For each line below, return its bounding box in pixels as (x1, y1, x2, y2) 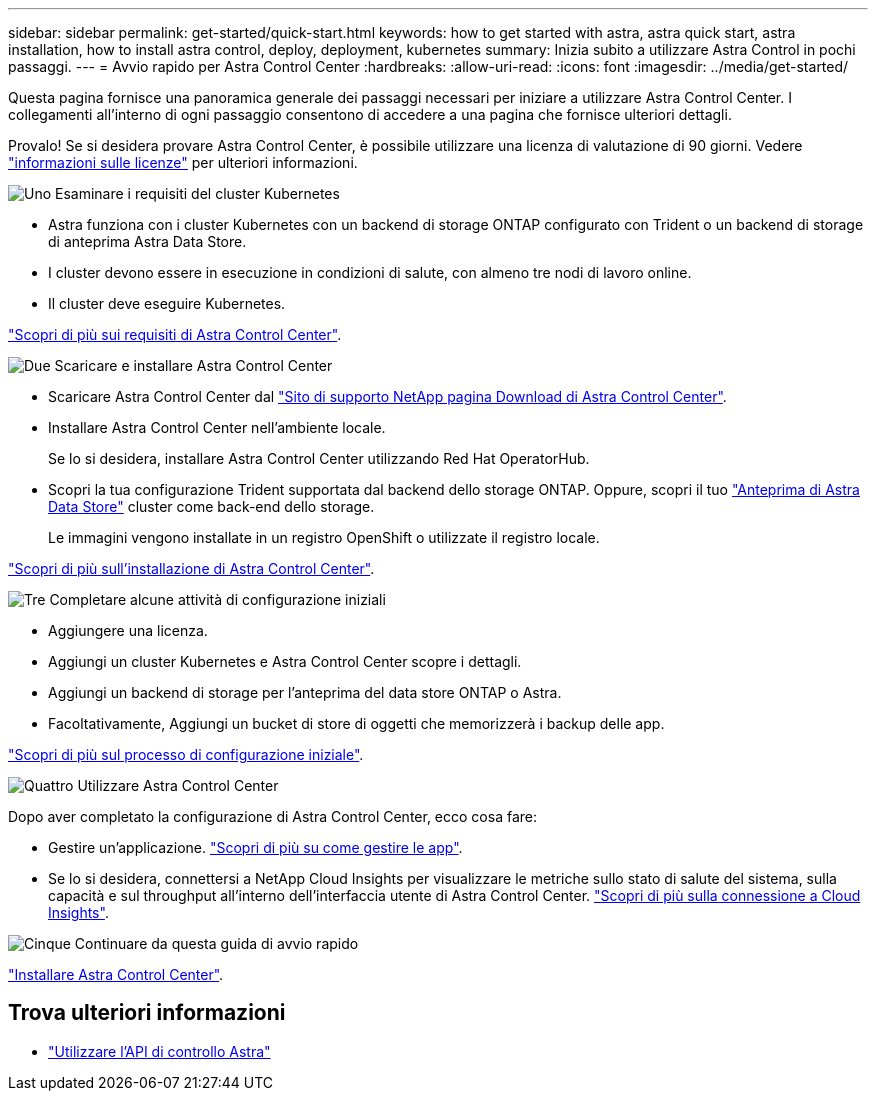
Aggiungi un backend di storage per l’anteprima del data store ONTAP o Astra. (48, 684, 562, 701)
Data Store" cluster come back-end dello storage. (48, 498, 375, 515)
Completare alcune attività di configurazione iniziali (49, 591, 386, 608)
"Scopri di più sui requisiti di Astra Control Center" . (8, 326, 342, 343)
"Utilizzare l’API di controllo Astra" (48, 1042, 271, 1060)
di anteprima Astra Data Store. (48, 233, 247, 250)
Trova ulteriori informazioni (8, 1000, 286, 1026)
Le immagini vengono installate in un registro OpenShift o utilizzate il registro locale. (48, 529, 600, 546)
